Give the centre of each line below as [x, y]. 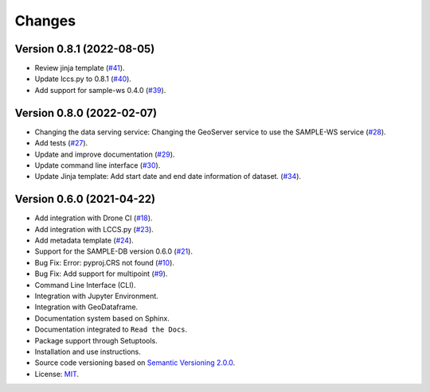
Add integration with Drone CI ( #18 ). [94, 218]
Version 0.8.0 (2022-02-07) [86, 113]
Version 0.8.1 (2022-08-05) [85, 49]
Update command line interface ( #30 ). [98, 165]
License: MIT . [57, 374]
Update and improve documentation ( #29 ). [105, 154]
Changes [45, 21]
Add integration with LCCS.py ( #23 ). [94, 229]
